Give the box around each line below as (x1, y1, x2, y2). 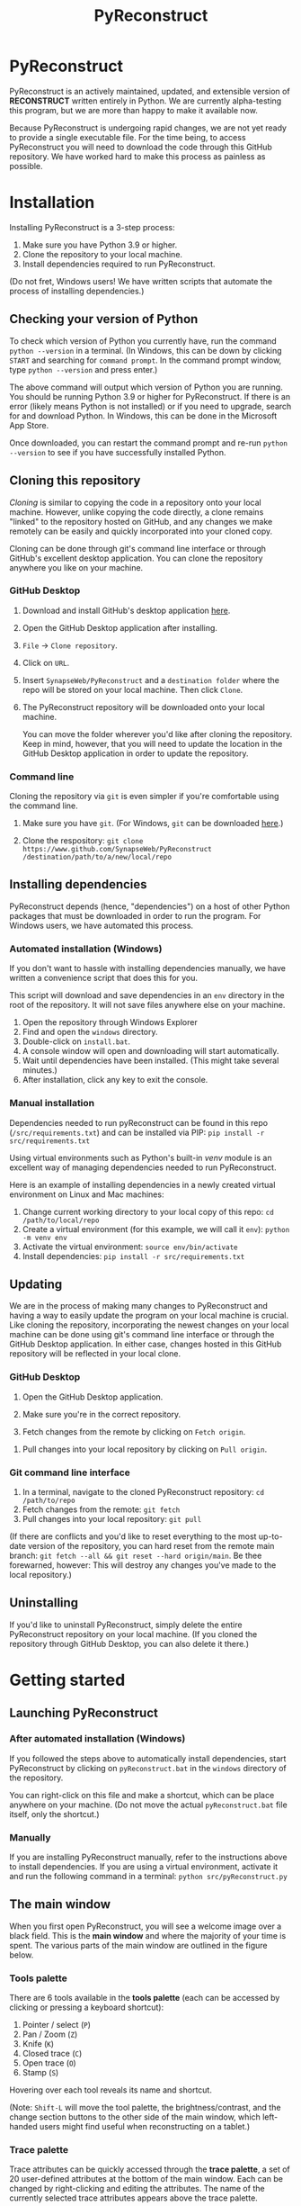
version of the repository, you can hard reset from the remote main (27, 1540, 275, 1551)
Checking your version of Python (9, 311, 199, 327)
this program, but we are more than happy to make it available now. (9, 104, 258, 115)
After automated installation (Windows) (9, 1733, 186, 1745)
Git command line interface (9, 1466, 130, 1479)
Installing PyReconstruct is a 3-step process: (9, 221, 175, 232)
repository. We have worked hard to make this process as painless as (9, 150, 266, 162)
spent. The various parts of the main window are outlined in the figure (9, 1940, 268, 1950)
